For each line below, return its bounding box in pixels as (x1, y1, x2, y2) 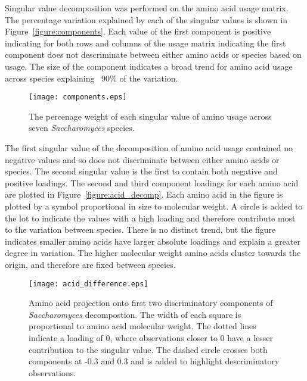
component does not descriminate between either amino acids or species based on (5, 48, 302, 61)
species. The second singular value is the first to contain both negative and (5, 165, 278, 177)
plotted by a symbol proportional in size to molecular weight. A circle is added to (5, 199, 303, 212)
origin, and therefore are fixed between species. (5, 258, 176, 270)
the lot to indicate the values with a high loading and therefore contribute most (5, 211, 296, 224)
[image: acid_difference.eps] (29, 279, 148, 288)
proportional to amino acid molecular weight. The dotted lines (29, 320, 256, 332)
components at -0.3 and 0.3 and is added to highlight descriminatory (29, 355, 280, 367)
